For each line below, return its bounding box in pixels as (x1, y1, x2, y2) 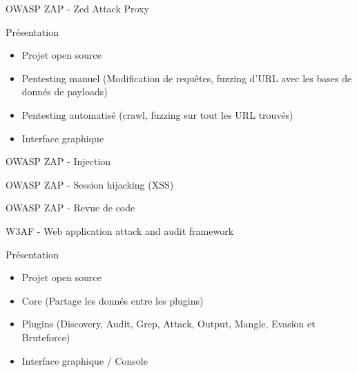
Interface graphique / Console (21, 353, 148, 367)
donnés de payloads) (21, 84, 108, 99)
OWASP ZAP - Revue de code (6, 200, 135, 215)
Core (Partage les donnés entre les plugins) (21, 293, 204, 307)
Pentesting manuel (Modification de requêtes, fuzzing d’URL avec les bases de (21, 70, 352, 85)
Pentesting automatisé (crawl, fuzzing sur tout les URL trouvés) (21, 107, 293, 122)
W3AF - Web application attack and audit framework (6, 223, 234, 238)
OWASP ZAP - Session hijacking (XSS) (6, 177, 174, 191)
